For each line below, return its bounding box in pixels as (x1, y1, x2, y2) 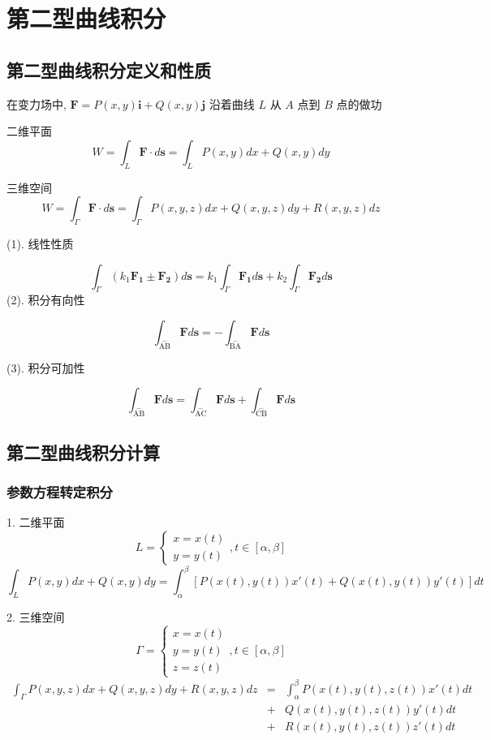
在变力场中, (6, 95, 67, 112)
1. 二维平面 (6, 514, 65, 531)
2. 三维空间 (6, 609, 65, 626)
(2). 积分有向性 (6, 291, 85, 308)
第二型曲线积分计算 (6, 439, 160, 464)
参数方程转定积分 (6, 481, 113, 501)
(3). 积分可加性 (6, 359, 85, 376)
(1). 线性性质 (6, 234, 74, 252)
